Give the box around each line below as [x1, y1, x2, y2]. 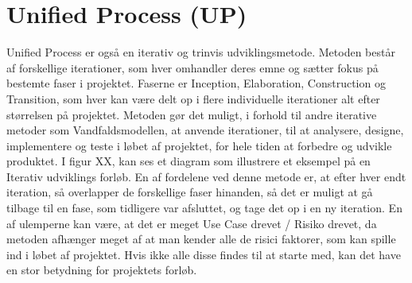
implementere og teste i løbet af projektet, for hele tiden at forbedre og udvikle [6, 137, 392, 153]
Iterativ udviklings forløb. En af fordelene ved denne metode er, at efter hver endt [6, 168, 406, 184]
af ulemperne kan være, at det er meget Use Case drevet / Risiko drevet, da [6, 215, 377, 231]
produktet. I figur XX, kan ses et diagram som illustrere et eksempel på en [6, 153, 371, 169]
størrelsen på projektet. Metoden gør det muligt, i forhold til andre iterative [6, 106, 377, 122]
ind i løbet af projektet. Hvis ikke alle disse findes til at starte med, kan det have [6, 246, 401, 262]
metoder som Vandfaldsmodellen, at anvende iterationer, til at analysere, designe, [6, 122, 404, 138]
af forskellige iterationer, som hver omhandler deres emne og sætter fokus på [6, 59, 379, 76]
